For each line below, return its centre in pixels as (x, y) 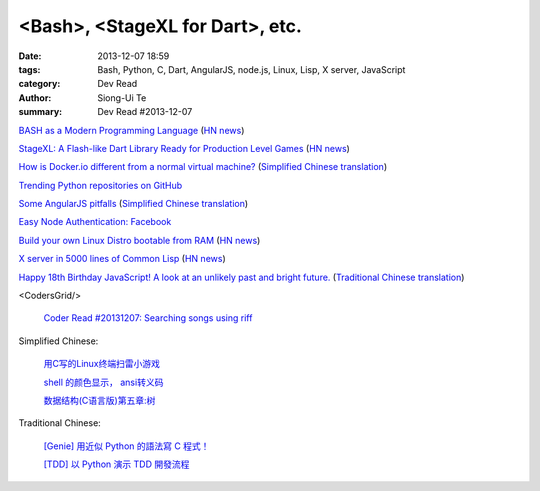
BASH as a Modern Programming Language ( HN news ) (131, 130)
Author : (35, 97)
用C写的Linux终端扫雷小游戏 (101, 364)
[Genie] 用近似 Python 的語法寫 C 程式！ (126, 446)
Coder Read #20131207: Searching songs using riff (148, 318)
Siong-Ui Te (122, 97)
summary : (40, 112)
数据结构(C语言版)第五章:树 (99, 400)
